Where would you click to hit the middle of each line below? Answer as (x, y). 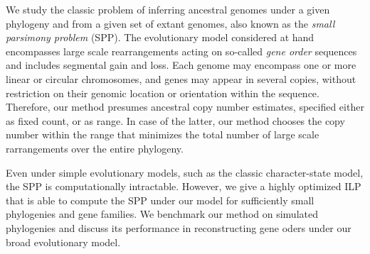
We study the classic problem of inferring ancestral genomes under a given (168, 9)
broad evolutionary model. (63, 242)
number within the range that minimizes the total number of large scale (163, 134)
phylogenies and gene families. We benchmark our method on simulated (162, 214)
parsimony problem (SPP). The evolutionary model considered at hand (160, 37)
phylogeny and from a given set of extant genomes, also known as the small (170, 23)
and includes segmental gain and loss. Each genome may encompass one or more (181, 65)
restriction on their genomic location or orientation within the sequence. (163, 93)
